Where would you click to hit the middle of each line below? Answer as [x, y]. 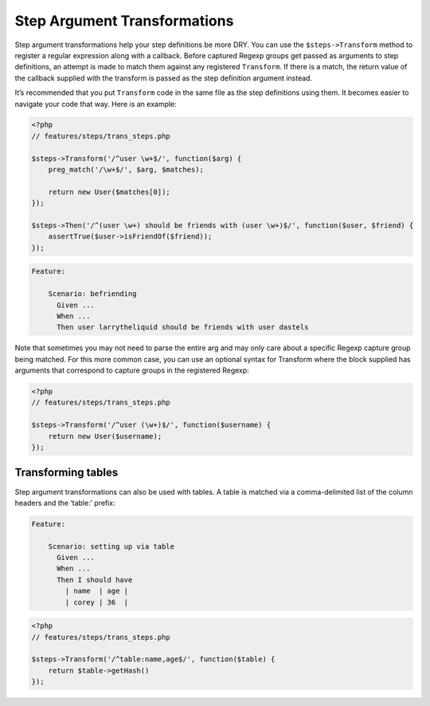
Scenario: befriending [92, 294]
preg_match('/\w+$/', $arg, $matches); [126, 170]
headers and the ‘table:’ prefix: [65, 503]
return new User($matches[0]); [109, 192]
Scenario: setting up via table [111, 546]
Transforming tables [66, 473]
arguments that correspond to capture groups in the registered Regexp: [132, 370]
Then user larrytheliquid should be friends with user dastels [183, 327]
